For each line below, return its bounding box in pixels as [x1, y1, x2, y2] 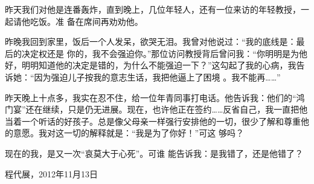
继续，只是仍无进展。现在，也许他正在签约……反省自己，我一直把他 [42, 103, 308, 116]
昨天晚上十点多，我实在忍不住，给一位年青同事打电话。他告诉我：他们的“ [5, 91, 296, 103]
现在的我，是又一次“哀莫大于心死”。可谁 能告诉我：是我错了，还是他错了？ [5, 146, 303, 159]
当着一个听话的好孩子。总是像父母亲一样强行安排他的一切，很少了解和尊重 [5, 114, 301, 127]
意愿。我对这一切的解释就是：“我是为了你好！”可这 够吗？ [13, 126, 244, 139]
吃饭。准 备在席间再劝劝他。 [30, 15, 143, 27]
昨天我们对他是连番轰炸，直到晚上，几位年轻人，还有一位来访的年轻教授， [5, 3, 301, 15]
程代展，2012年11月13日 [5, 167, 98, 180]
